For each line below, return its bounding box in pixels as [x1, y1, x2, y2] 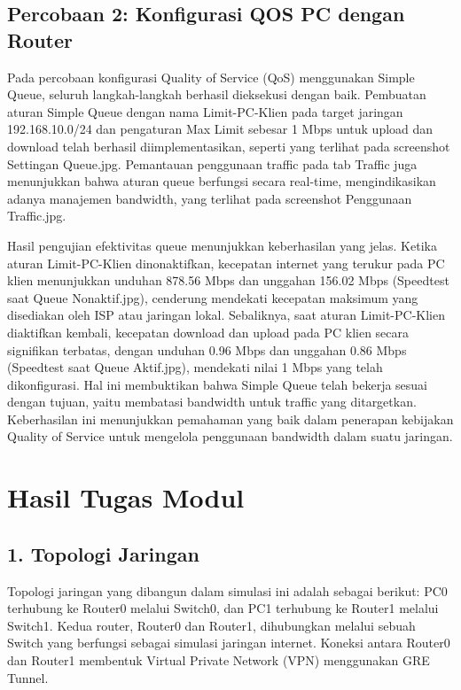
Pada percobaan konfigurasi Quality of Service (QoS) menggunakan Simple [7, 67, 415, 86]
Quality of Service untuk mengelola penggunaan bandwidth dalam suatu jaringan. [7, 427, 453, 446]
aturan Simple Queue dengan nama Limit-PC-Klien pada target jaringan [7, 102, 403, 120]
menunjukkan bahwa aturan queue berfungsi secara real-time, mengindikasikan [7, 172, 436, 190]
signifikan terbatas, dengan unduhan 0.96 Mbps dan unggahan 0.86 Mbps [7, 340, 407, 359]
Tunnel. [7, 668, 49, 686]
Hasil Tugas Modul [7, 479, 245, 516]
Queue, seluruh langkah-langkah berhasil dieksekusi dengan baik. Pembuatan [7, 85, 426, 104]
